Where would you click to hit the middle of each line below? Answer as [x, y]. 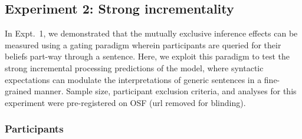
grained [18, 91]
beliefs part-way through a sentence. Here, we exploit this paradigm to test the [147, 56]
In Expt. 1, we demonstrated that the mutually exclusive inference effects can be [151, 33]
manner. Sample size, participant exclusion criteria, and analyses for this [165, 91]
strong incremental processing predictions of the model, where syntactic [134, 67]
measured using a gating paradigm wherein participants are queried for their [143, 44]
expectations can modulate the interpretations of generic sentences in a [133, 79]
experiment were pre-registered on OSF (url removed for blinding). [125, 102]
